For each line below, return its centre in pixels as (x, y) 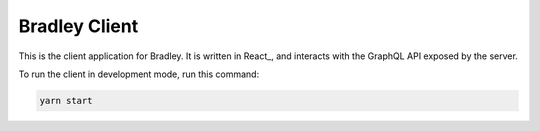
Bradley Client (78, 26)
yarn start (66, 100)
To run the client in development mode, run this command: (139, 74)
